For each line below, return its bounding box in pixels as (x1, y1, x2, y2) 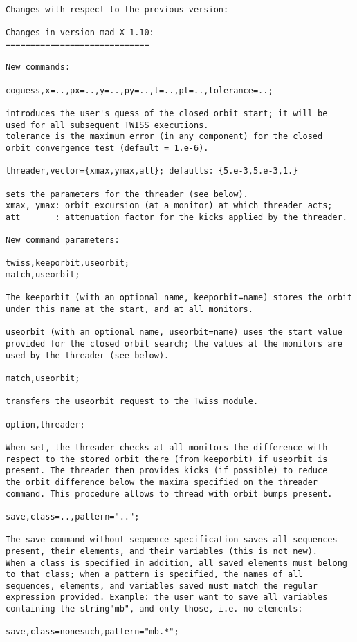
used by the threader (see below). (6, 350, 170, 360)
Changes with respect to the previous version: (6, 5, 229, 15)
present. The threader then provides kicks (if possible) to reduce (6, 466, 328, 476)
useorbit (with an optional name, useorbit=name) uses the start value (6, 327, 342, 338)
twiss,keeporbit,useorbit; (6, 258, 129, 268)
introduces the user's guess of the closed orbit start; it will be (6, 108, 328, 118)
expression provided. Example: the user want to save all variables (6, 592, 328, 603)
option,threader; (6, 419, 85, 430)
